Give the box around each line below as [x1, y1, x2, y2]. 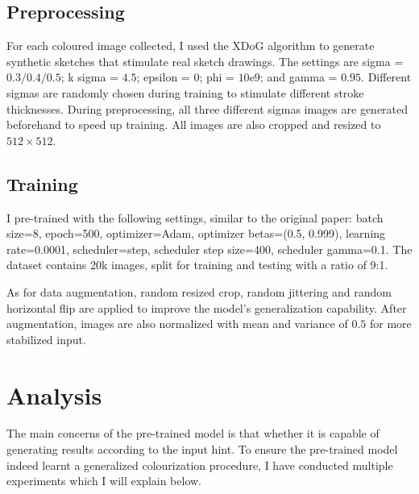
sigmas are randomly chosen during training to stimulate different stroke [6, 84, 364, 101]
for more [369, 315, 412, 332]
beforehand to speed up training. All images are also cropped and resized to [6, 116, 381, 133]
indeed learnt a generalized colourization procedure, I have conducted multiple [6, 456, 393, 473]
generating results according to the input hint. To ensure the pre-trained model [6, 441, 398, 458]
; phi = [199, 68, 234, 85]
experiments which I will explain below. [6, 472, 202, 489]
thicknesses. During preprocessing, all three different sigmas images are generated [6, 100, 409, 117]
